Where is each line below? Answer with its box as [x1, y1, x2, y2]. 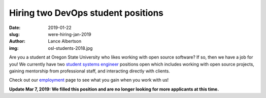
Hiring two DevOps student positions [9, 7, 164, 18]
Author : [9, 38, 26, 44]
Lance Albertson [48, 38, 81, 44]
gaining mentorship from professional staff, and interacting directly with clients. [9, 68, 170, 74]
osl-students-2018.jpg [48, 45, 93, 51]
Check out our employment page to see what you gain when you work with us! [9, 77, 169, 83]
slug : [9, 31, 20, 37]
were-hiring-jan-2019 [48, 31, 92, 37]
